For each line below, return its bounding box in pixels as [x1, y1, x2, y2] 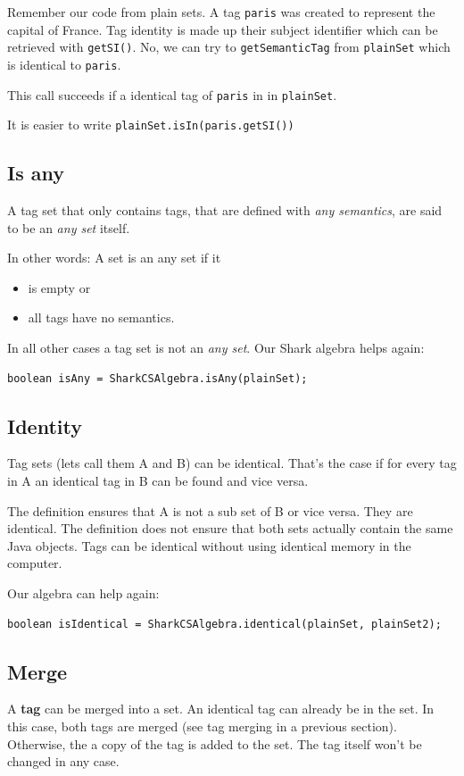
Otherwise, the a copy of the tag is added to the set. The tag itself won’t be [7, 734, 422, 753]
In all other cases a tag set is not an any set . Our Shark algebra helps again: [7, 338, 425, 357]
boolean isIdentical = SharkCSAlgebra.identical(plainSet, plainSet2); [7, 617, 442, 630]
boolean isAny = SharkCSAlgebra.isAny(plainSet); [7, 371, 308, 385]
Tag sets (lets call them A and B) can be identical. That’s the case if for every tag [7, 454, 457, 472]
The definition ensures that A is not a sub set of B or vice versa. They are [7, 501, 413, 520]
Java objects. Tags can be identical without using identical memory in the [7, 536, 411, 555]
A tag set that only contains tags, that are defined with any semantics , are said [7, 201, 443, 220]
